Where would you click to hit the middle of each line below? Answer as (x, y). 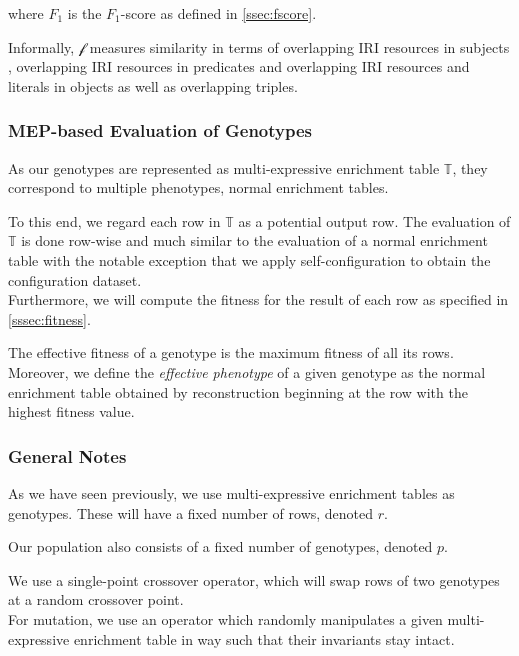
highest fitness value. (71, 411)
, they (470, 167)
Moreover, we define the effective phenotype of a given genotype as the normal (247, 371)
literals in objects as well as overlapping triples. (153, 85)
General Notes (67, 455)
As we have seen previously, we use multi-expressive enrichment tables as (231, 492)
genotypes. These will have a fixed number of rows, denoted (191, 512)
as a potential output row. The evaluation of (374, 220)
